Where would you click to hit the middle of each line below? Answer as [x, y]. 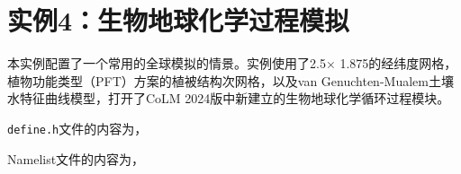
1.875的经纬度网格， [398, 63]
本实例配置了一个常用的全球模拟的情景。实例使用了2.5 [167, 63]
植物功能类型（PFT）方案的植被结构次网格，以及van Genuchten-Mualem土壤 [230, 80]
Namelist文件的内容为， [76, 158]
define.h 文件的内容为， [77, 128]
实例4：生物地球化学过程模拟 [179, 20]
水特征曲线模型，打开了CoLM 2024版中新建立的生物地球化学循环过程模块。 [229, 98]
